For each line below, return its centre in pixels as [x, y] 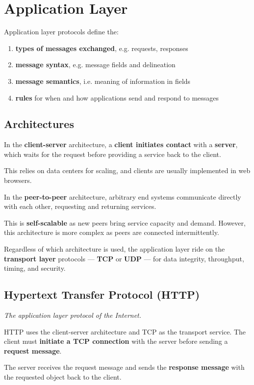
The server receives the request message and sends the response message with [124, 367]
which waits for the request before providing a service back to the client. [113, 154]
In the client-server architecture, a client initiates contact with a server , [121, 144]
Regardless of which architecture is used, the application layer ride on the [114, 249]
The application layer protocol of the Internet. [73, 315]
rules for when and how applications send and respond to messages [117, 97]
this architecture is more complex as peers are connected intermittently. [112, 232]
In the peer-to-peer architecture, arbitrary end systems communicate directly [123, 196]
